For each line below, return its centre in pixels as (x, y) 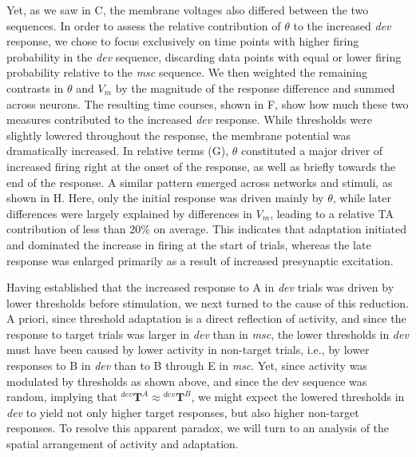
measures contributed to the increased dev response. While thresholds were (189, 119)
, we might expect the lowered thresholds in (298, 397)
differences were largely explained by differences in (129, 213)
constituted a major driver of (312, 151)
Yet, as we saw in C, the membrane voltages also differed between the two (188, 10)
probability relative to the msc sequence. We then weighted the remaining (187, 72)
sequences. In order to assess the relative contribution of (144, 25)
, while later (362, 198)
